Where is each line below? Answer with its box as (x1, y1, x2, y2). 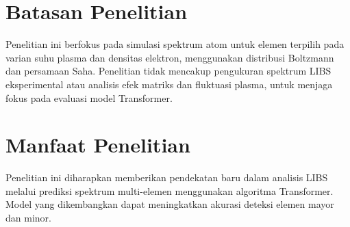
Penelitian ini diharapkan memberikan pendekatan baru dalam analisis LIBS (5, 170, 328, 185)
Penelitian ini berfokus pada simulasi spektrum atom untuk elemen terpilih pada (5, 37, 345, 51)
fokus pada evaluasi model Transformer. (5, 90, 173, 105)
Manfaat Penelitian (5, 131, 190, 159)
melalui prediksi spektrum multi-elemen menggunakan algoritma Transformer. (5, 183, 334, 198)
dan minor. (5, 211, 51, 224)
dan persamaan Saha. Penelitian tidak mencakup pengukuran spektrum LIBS (5, 64, 332, 78)
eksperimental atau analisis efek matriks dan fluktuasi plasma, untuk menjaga (5, 77, 333, 91)
